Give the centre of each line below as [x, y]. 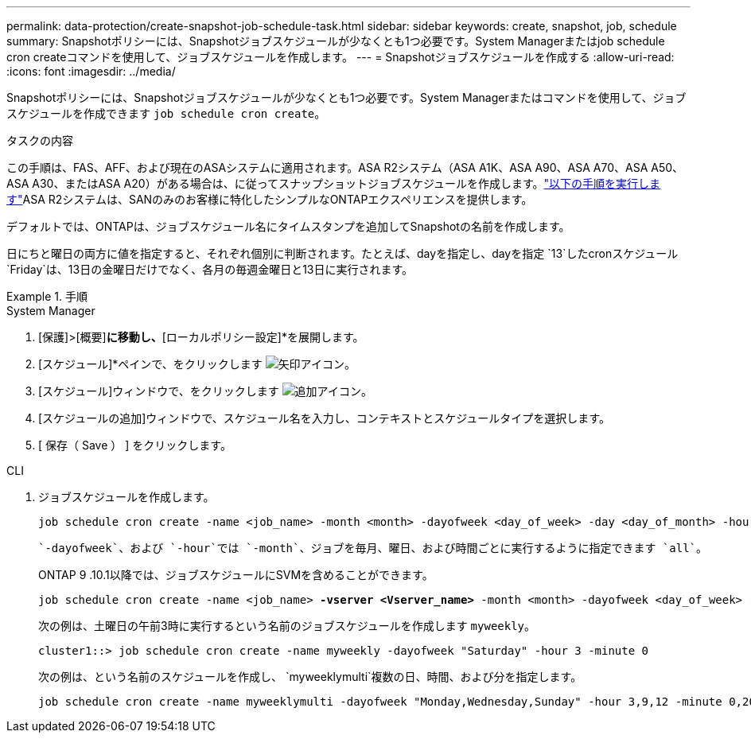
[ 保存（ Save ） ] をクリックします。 [135, 445]
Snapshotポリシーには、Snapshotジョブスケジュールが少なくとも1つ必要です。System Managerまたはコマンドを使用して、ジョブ [346, 97]
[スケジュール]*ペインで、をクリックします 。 [197, 364]
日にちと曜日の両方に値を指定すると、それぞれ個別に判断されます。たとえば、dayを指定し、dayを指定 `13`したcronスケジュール [342, 253]
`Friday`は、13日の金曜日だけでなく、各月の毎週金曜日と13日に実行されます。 [210, 269]
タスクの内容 [40, 140]
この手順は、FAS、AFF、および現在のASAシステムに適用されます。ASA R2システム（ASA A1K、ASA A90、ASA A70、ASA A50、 [345, 167]
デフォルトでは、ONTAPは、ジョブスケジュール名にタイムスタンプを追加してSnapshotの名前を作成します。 [288, 226]
